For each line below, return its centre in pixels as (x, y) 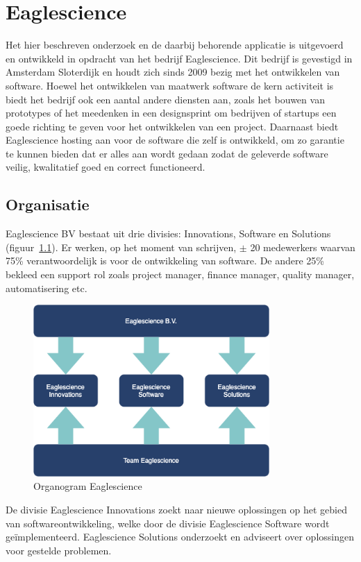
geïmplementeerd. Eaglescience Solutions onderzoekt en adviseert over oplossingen (180, 537)
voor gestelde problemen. (59, 550)
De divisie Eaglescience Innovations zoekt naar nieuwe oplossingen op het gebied (176, 510)
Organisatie (48, 204)
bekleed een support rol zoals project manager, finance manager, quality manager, (180, 274)
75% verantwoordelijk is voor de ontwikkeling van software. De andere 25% (165, 261)
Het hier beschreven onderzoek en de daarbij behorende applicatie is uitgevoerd (175, 45)
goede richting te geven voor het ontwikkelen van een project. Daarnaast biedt (172, 126)
